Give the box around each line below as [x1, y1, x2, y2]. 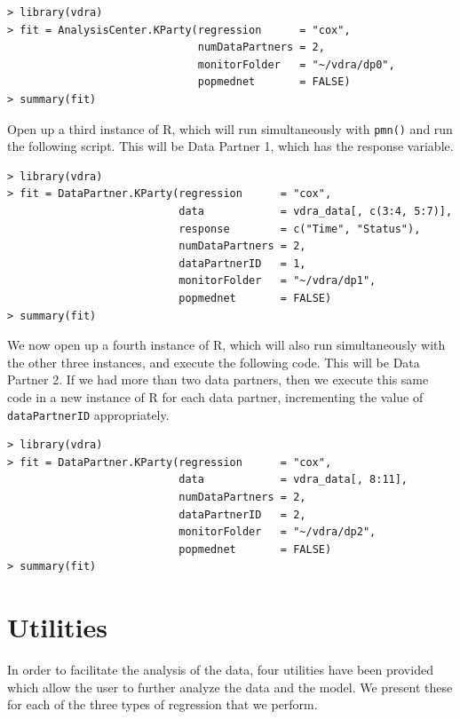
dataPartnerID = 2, [178, 508, 306, 521]
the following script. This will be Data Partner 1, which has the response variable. [7, 137, 454, 155]
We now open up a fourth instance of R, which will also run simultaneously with [7, 336, 446, 354]
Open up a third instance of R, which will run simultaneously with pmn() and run [7, 119, 453, 138]
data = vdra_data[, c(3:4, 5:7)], [178, 205, 453, 217]
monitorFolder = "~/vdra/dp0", [197, 58, 395, 71]
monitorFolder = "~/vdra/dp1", [178, 274, 377, 288]
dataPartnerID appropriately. [7, 405, 170, 423]
